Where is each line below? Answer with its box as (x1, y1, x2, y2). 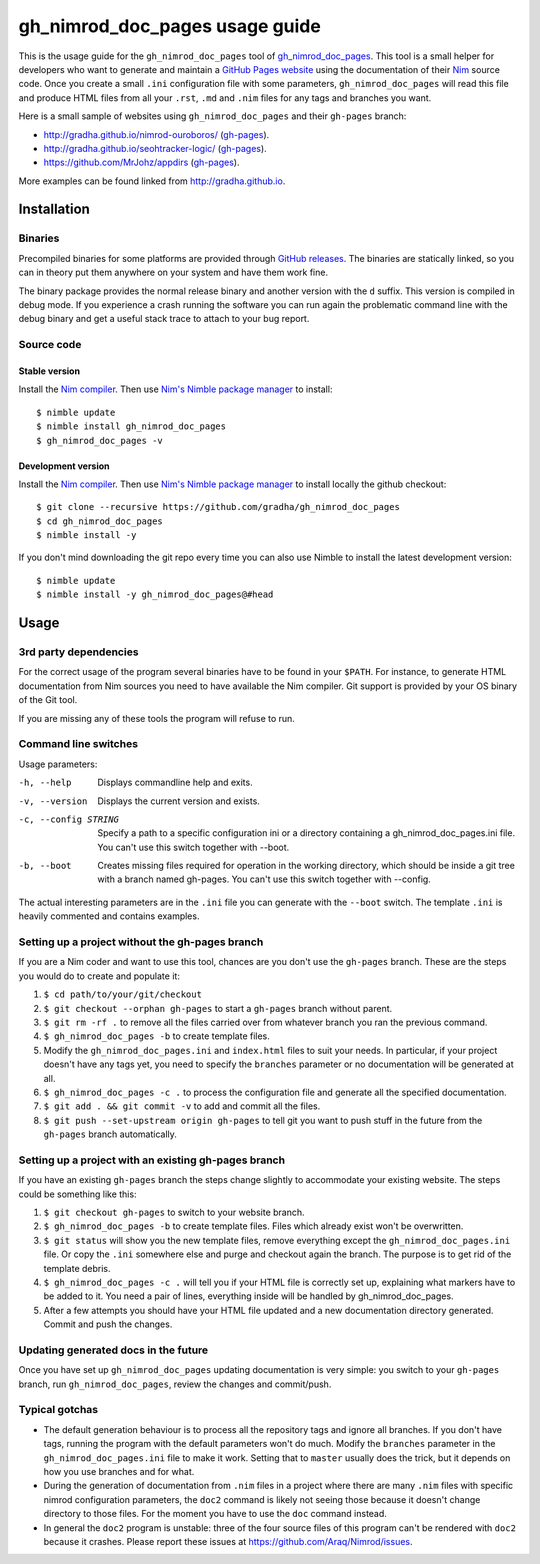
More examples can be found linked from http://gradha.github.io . (18, 175, 286, 187)
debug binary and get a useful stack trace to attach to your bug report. (18, 313, 310, 325)
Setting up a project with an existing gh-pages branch (18, 1153, 285, 1167)
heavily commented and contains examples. (18, 910, 200, 922)
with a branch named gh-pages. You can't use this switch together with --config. (97, 873, 432, 885)
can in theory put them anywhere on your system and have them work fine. (18, 266, 329, 279)
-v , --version (18, 795, 88, 807)
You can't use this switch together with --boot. (97, 841, 290, 853)
